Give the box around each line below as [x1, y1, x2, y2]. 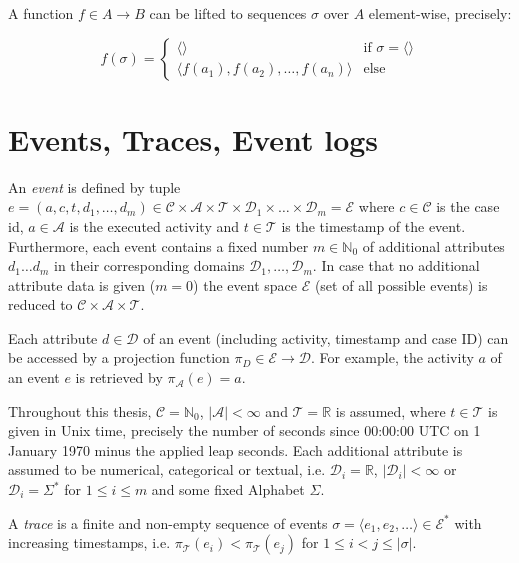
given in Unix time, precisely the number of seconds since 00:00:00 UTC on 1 [8, 420, 481, 441]
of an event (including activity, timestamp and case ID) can [143, 327, 509, 348]
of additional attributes [362, 235, 505, 256]
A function [8, 3, 74, 23]
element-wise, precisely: [368, 3, 512, 23]
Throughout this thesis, [8, 400, 152, 421]
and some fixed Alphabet [151, 479, 305, 500]
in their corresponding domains [54, 255, 245, 276]
